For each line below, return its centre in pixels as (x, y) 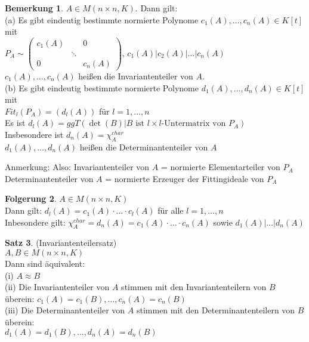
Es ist (15, 123)
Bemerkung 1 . (34, 8)
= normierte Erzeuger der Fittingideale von (185, 178)
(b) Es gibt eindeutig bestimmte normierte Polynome (102, 87)
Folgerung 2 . (31, 198)
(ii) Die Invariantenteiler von (57, 287)
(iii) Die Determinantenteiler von (65, 310)
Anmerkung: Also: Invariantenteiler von (77, 167)
